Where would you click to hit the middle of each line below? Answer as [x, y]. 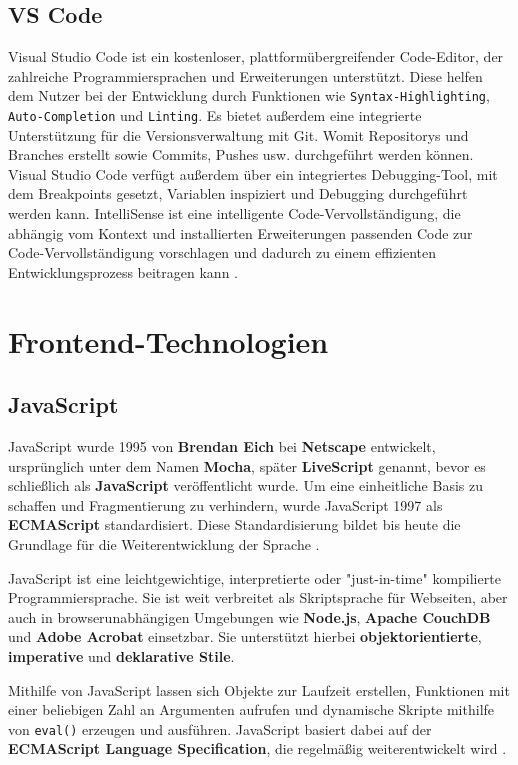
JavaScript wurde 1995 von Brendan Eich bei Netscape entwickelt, [222, 446]
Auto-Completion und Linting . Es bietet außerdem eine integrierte [215, 115]
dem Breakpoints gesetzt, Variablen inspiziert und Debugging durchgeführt [238, 193]
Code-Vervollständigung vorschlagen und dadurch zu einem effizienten [222, 252]
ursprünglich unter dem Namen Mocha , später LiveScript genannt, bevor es [247, 465]
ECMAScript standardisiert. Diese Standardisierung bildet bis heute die [234, 524]
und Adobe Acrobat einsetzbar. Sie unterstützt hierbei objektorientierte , [245, 636]
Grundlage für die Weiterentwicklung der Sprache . [164, 544]
